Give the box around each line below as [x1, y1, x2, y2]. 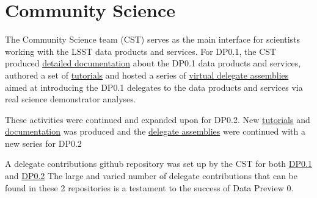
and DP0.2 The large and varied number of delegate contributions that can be [5, 169, 297, 182]
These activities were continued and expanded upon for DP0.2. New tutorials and [5, 113, 310, 126]
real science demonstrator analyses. [5, 93, 136, 105]
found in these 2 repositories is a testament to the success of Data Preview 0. [5, 181, 294, 194]
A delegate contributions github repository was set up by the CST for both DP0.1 [5, 157, 312, 170]
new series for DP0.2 [5, 136, 82, 149]
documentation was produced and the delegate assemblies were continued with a [5, 125, 305, 138]
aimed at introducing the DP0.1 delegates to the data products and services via [5, 80, 303, 93]
